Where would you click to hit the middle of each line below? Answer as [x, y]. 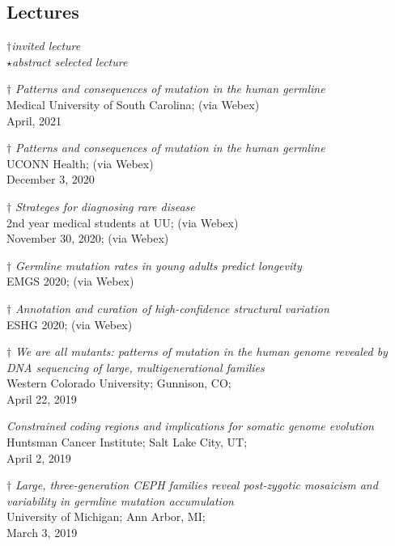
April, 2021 [34, 120]
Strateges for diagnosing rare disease [105, 206]
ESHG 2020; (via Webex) [70, 324]
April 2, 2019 [39, 457]
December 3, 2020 [51, 179]
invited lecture [46, 46]
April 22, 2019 [42, 398]
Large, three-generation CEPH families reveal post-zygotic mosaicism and [196, 485]
